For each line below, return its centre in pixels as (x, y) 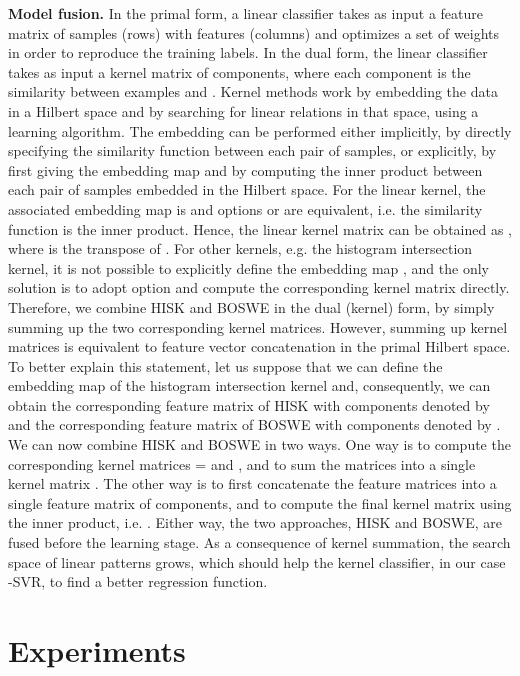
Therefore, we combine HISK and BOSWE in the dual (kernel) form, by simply (251, 306)
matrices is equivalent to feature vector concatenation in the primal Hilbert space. (259, 346)
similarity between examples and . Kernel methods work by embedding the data (253, 91)
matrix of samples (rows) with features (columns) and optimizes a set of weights (254, 32)
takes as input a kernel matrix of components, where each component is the (239, 71)
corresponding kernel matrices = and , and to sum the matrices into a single (242, 463)
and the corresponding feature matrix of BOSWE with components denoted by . (254, 424)
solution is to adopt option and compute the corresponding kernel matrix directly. (259, 287)
